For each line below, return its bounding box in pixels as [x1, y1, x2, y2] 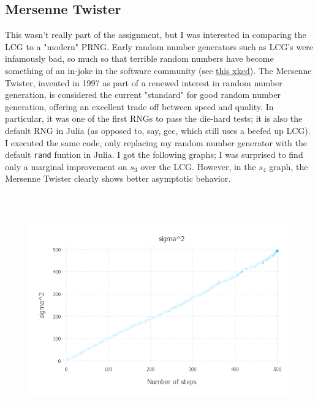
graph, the [269, 160, 308, 173]
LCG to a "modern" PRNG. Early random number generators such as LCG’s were [5, 40, 314, 53]
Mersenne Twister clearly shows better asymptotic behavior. [5, 172, 231, 185]
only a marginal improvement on [5, 160, 127, 173]
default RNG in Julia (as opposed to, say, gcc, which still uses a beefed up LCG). [5, 124, 311, 136]
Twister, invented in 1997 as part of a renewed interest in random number [5, 76, 282, 89]
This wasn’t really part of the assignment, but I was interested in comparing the [5, 28, 306, 41]
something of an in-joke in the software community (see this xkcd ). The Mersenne [5, 64, 312, 76]
